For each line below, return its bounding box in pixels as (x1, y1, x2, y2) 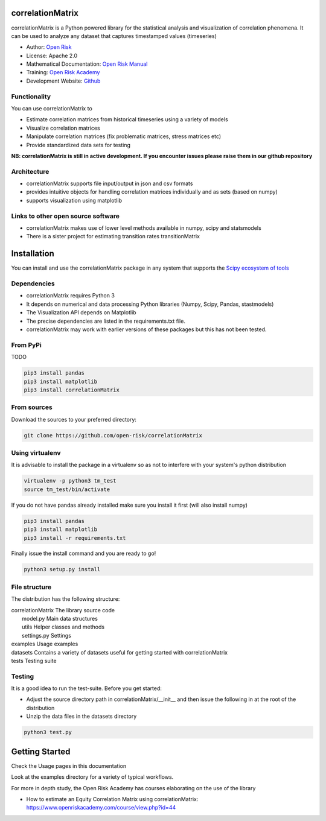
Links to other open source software (11, 212, 120, 220)
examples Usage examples (11, 640, 78, 648)
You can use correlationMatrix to (11, 105, 93, 112)
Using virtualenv (11, 449, 61, 457)
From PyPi (11, 341, 42, 349)
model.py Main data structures (22, 615, 98, 622)
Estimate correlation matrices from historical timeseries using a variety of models (26, 116, 229, 123)
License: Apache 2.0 (26, 52, 78, 59)
